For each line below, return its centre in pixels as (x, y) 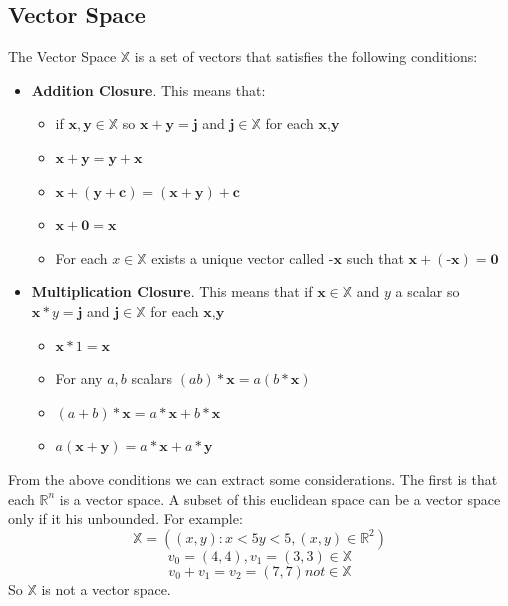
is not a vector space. (106, 588)
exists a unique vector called (238, 257)
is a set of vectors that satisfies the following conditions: (306, 56)
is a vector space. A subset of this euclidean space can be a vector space (280, 498)
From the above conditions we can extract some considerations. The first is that (253, 478)
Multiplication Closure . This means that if (172, 291)
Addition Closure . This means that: (148, 89)
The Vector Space (62, 56)
